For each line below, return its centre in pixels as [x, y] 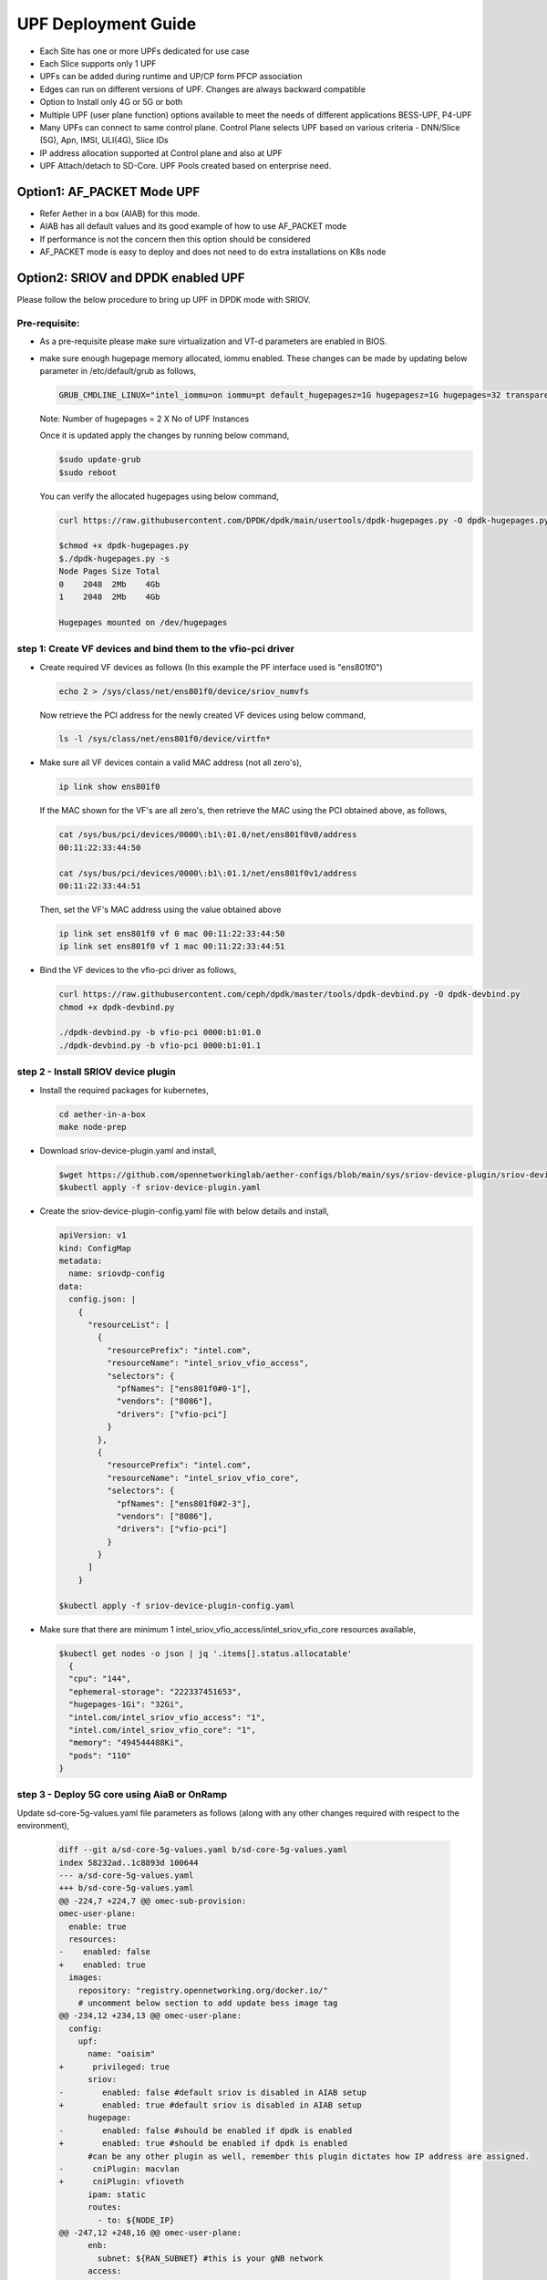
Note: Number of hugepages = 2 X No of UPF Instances [144, 419]
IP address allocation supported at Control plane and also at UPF [161, 153]
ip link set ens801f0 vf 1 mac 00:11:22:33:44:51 [172, 947]
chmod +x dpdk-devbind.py [117, 1007]
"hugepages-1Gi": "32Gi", [126, 1705]
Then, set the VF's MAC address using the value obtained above [160, 909]
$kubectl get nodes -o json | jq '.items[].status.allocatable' [206, 1653]
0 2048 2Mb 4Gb [109, 584]
